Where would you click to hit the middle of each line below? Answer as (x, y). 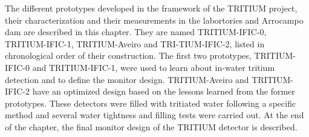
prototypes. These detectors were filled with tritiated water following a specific (151, 103)
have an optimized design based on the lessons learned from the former (164, 91)
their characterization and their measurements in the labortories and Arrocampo (154, 20)
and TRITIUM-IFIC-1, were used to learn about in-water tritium (154, 67)
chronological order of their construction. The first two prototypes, (128, 55)
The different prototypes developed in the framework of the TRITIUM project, (151, 8)
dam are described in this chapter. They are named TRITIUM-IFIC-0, (136, 32)
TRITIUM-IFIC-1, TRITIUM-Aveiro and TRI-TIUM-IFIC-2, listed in (135, 43)
